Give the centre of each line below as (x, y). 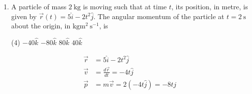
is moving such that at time (125, 6)
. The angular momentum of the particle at (159, 16)
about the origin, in (41, 26)
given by (24, 16)
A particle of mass (39, 6)
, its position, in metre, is (210, 6)
